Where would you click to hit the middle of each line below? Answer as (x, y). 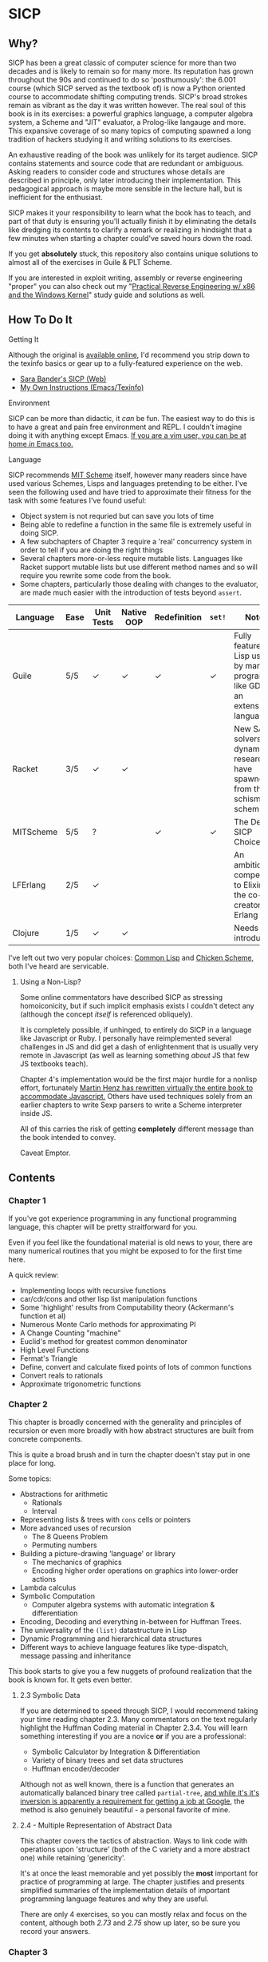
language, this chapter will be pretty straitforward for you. (103, 1226)
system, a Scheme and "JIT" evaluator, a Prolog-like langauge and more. (127, 122)
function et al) (43, 1316)
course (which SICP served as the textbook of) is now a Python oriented (127, 88)
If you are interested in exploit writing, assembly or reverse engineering (126, 278)
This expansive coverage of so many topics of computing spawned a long (130, 130)
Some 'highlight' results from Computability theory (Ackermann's (127, 1307)
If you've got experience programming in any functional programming (122, 1218)
